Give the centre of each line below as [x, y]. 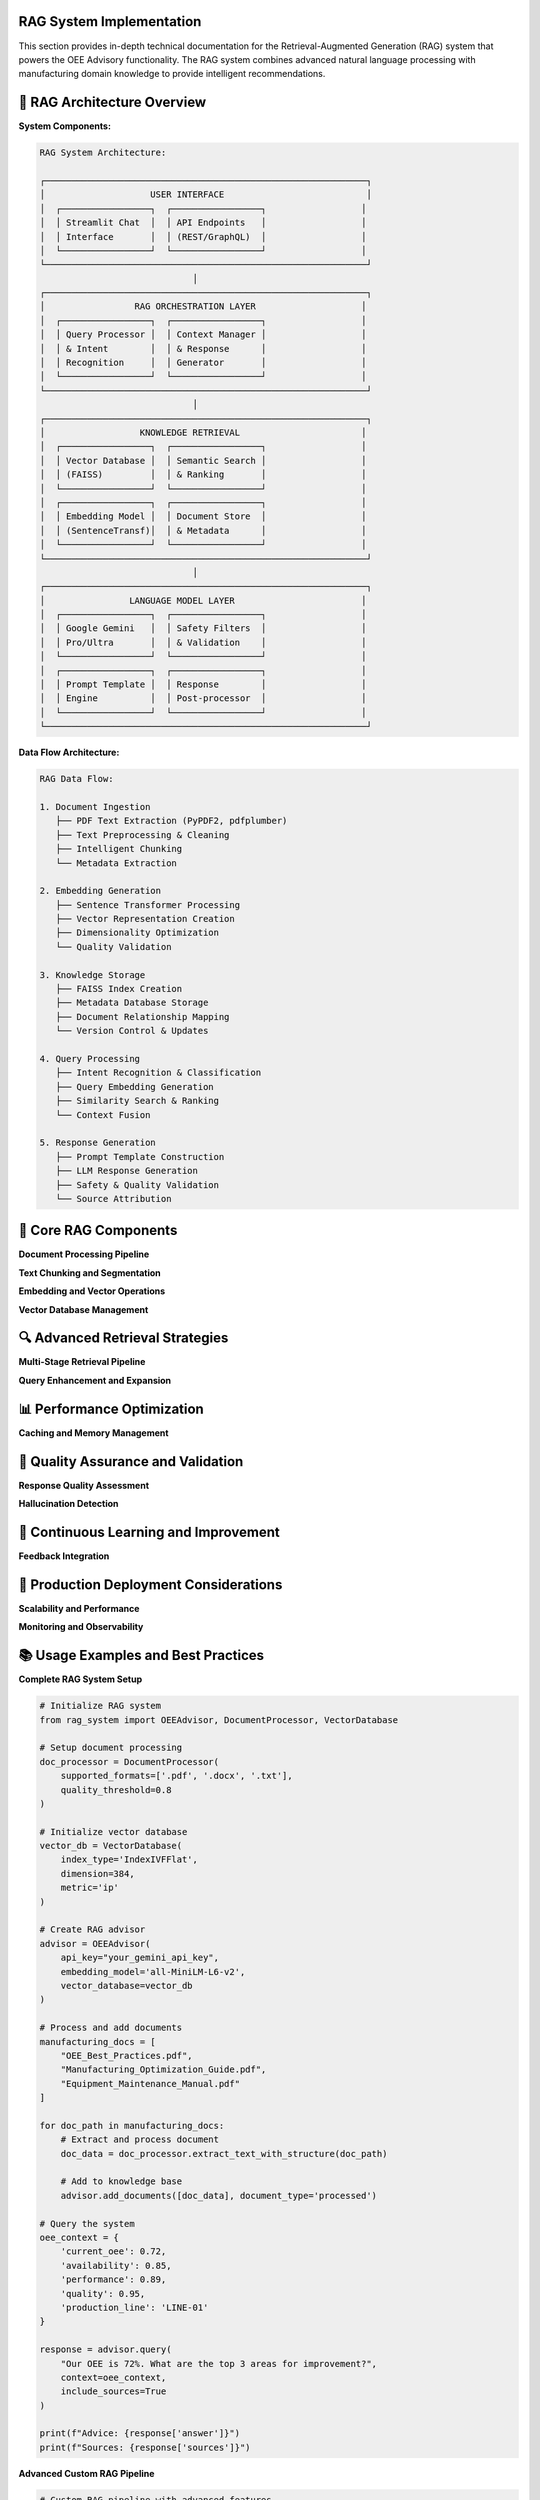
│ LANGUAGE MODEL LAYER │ [203, 600]
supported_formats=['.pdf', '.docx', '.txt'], [177, 1776]
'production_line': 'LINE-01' [134, 2307]
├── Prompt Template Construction [140, 1156]
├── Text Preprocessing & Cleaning [142, 834]
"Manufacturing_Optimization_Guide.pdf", [163, 2069]
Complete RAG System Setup [80, 1679]
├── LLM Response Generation [127, 1171]
